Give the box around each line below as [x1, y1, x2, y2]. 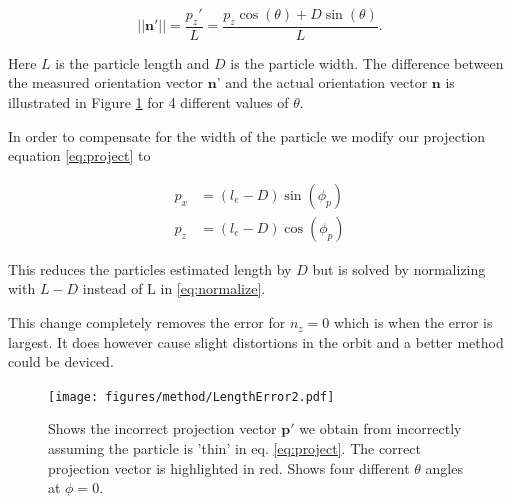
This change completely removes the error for [8, 312, 286, 333]
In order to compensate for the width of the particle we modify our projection [8, 125, 486, 146]
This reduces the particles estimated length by [8, 258, 292, 279]
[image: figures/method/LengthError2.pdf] [48, 389, 335, 404]
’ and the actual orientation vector [216, 72, 428, 93]
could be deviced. [8, 351, 114, 372]
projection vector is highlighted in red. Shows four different [48, 457, 410, 478]
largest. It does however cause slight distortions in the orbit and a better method [8, 331, 504, 352]
